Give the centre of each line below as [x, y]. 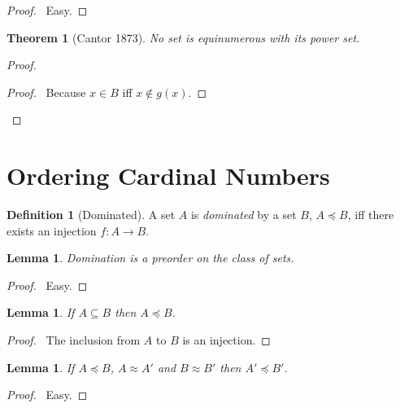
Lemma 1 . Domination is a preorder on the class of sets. [150, 258]
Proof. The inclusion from [74, 340]
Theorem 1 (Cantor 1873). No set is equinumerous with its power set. [183, 37]
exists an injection [52, 230]
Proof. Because [46, 92]
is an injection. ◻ [226, 340]
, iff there [371, 215]
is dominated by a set [243, 215]
